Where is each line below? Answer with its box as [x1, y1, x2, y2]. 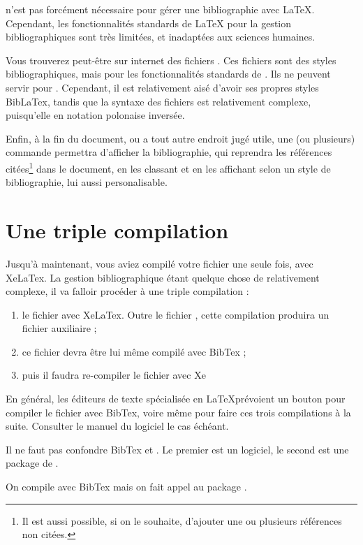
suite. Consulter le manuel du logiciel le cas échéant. [6, 419, 229, 433]
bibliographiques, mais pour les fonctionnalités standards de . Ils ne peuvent [6, 66, 331, 81]
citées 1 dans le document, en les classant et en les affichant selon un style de [6, 159, 331, 175]
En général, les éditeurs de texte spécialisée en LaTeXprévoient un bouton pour [6, 391, 346, 406]
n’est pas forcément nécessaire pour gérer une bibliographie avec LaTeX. [6, 2, 315, 16]
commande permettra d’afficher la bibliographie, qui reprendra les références [6, 145, 332, 159]
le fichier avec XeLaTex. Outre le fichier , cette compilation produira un [22, 307, 329, 321]
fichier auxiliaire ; [22, 321, 97, 335]
